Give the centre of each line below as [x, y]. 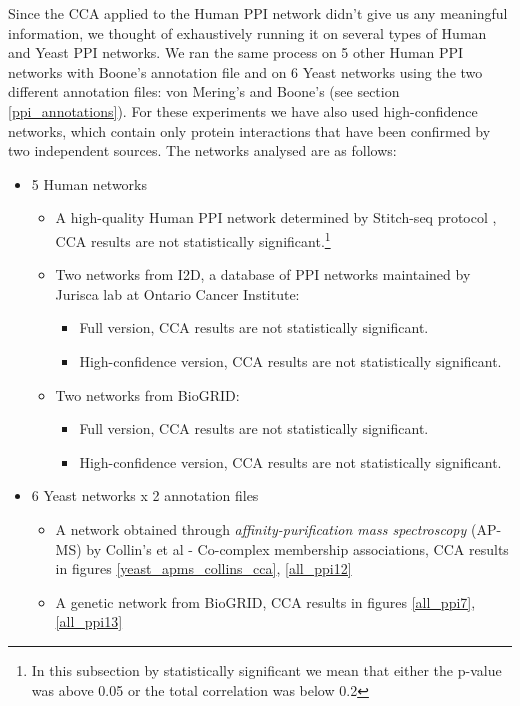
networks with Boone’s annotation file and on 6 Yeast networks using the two [245, 71]
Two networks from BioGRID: [147, 394]
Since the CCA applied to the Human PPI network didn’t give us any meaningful [258, 13]
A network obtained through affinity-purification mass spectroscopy [261, 528]
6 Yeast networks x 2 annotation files [145, 495]
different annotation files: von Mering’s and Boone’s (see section [204, 91]
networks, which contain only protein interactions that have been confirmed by [249, 130]
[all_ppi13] [89, 621]
